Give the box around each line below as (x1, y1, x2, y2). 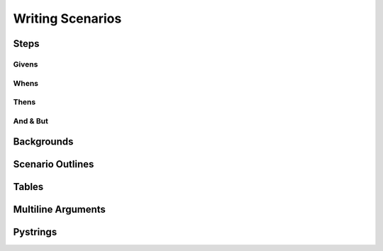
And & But (13, 116, 49, 125)
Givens (13, 59, 38, 69)
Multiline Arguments (13, 203, 106, 216)
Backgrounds (13, 135, 74, 148)
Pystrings (13, 226, 57, 238)
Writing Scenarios (13, 11, 122, 26)
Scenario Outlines (13, 158, 94, 170)
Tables (13, 181, 44, 193)
